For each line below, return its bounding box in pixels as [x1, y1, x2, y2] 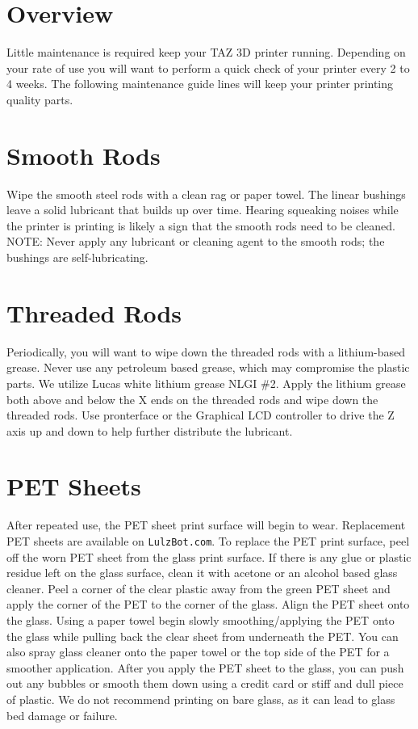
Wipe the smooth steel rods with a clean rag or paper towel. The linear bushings [6, 185, 406, 202]
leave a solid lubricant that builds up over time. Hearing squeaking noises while [6, 201, 399, 218]
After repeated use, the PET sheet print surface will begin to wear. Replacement [6, 516, 406, 533]
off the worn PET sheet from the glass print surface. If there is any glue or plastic [6, 548, 412, 565]
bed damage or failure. [6, 706, 118, 723]
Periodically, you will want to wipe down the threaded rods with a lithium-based [6, 343, 406, 360]
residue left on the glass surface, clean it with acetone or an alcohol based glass [6, 564, 398, 581]
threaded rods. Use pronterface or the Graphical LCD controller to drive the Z [6, 407, 395, 423]
